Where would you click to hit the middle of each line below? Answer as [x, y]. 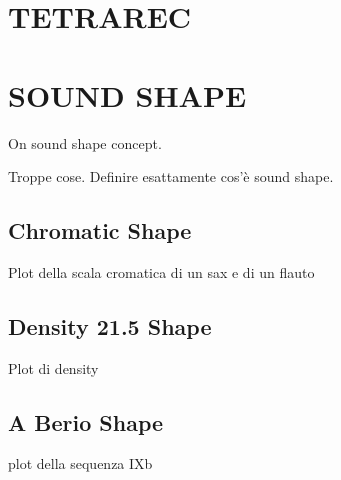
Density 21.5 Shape [110, 325]
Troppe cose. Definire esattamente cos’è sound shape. [171, 176]
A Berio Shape [86, 421]
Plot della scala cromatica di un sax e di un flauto [161, 271]
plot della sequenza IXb [80, 463]
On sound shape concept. [85, 142]
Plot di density [53, 367]
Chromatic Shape [100, 230]
